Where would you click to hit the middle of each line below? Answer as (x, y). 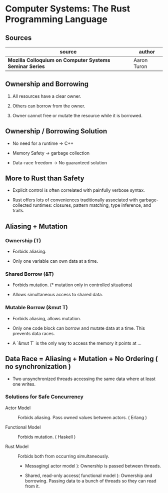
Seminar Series (26, 66)
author (147, 52)
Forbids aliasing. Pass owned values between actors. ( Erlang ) (82, 417)
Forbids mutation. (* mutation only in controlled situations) (72, 285)
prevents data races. (33, 333)
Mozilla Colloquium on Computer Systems (59, 60)
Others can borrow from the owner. (49, 106)
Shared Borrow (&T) (29, 274)
